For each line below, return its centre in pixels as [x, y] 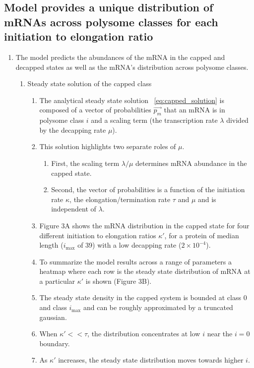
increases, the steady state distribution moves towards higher [151, 360]
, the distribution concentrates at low [144, 334]
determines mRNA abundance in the [191, 163]
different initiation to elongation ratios [98, 235]
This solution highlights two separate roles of [108, 146]
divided [237, 120]
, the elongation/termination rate [120, 199]
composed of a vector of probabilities [95, 110]
